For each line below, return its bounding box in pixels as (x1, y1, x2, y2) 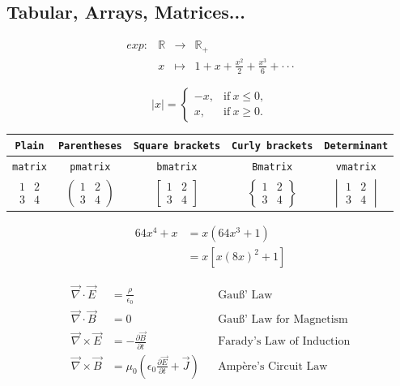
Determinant (324, 140, 389, 152)
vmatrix (335, 161, 377, 174)
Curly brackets (232, 140, 313, 152)
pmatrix (70, 161, 111, 174)
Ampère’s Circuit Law (218, 360, 328, 372)
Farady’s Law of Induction (218, 336, 351, 348)
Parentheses (57, 140, 122, 152)
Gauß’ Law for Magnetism (218, 314, 348, 326)
